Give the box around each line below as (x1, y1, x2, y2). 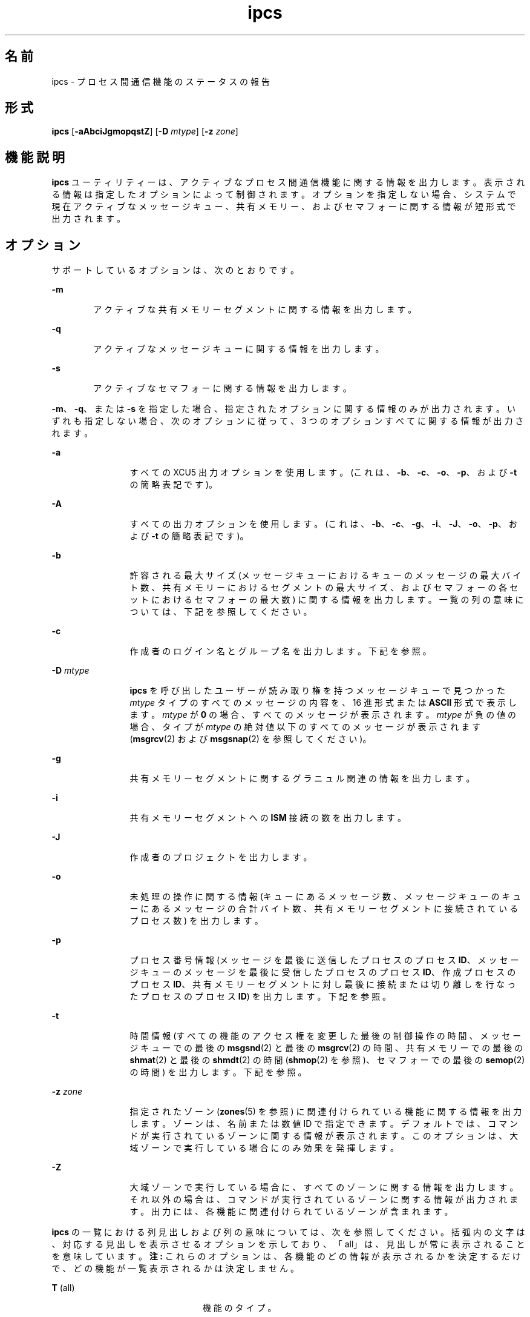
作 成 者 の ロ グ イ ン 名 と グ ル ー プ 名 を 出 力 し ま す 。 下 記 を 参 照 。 (129, 646, 431, 657)
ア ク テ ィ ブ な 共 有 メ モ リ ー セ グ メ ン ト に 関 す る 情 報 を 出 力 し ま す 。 (93, 304, 417, 315)
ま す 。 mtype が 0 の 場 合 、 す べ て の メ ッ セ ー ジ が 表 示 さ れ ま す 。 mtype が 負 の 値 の (129, 709, 517, 720)
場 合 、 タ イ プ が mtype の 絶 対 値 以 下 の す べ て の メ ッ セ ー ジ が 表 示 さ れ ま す (129, 722, 481, 732)
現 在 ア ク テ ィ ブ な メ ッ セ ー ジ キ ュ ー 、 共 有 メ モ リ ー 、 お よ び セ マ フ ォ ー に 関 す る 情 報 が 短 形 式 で (51, 201, 516, 212)
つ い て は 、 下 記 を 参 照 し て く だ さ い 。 (129, 606, 312, 617)
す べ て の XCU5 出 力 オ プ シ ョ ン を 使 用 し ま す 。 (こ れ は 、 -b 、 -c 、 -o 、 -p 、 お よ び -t (129, 467, 517, 478)
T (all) (51, 1282, 75, 1293)
